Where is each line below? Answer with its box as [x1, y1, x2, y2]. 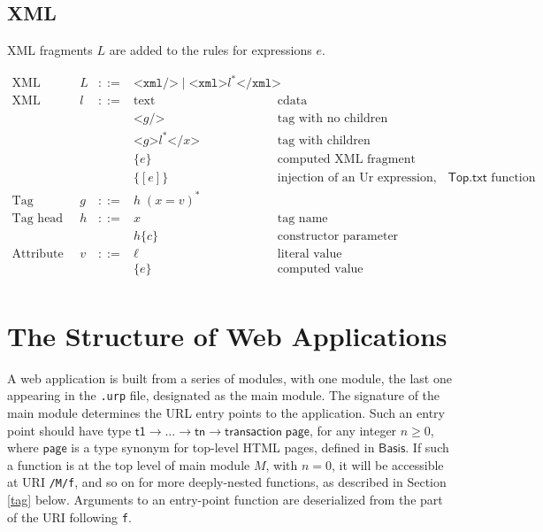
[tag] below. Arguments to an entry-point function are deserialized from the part [7, 490, 443, 509]
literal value [277, 247, 342, 260]
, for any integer [310, 420, 397, 439]
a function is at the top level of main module [7, 455, 250, 474]
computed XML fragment [277, 152, 416, 166]
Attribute [11, 247, 64, 260]
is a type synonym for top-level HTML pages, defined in [71, 438, 375, 457]
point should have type [7, 420, 132, 439]
